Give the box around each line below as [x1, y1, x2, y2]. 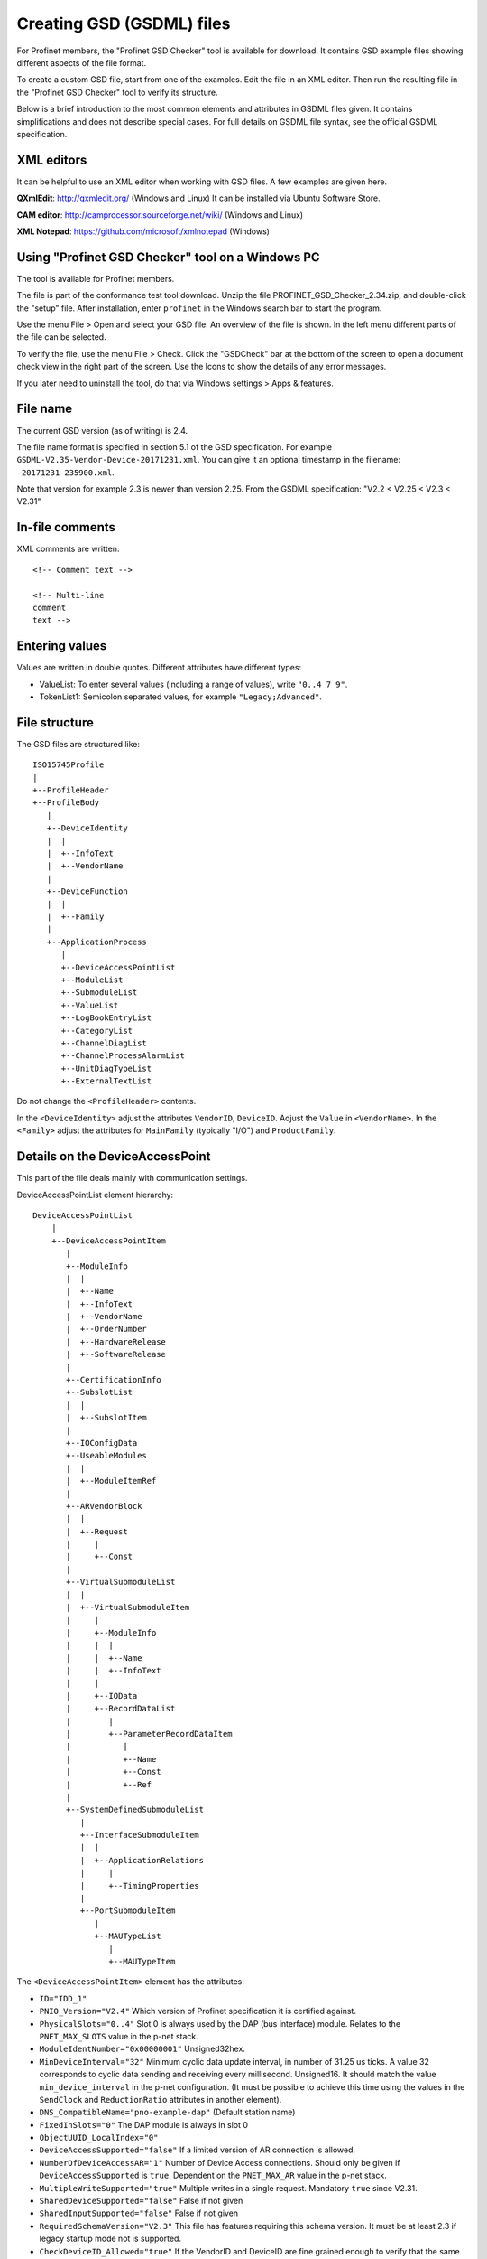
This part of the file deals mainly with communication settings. [16, 1173, 248, 1184]
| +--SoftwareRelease [66, 1349, 167, 1360]
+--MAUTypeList [94, 1931, 161, 1942]
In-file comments [16, 520, 116, 535]
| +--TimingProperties [79, 1880, 200, 1890]
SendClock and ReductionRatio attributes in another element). [39, 2094, 282, 2104]
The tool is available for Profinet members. [16, 273, 175, 284]
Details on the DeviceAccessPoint [16, 1148, 211, 1165]
